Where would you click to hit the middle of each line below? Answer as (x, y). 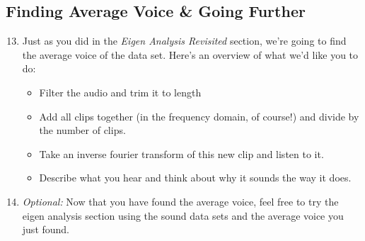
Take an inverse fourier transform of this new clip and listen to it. (181, 153)
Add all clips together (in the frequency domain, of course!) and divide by (199, 116)
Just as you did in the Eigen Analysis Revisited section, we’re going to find (184, 41)
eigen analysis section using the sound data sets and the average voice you (183, 215)
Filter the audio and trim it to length (120, 92)
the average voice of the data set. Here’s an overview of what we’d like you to (190, 54)
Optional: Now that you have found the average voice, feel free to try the (180, 201)
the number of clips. (82, 130)
